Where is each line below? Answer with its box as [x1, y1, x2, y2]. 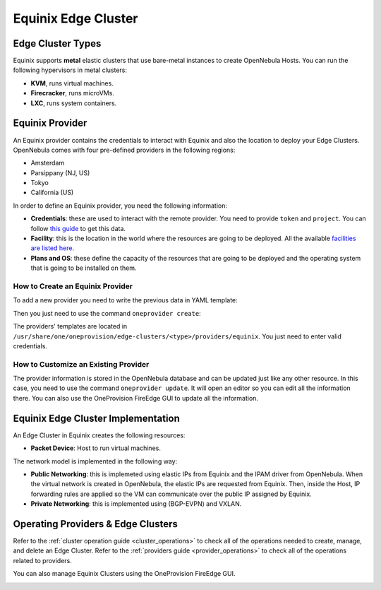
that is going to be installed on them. [30, 264, 137, 272]
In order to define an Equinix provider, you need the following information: [13, 201, 227, 210]
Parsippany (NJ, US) [30, 168, 90, 177]
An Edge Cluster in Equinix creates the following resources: [13, 431, 186, 439]
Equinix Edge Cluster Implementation [13, 412, 180, 424]
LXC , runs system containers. [30, 99, 117, 107]
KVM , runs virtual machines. [30, 78, 114, 88]
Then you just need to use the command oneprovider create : [13, 309, 201, 317]
